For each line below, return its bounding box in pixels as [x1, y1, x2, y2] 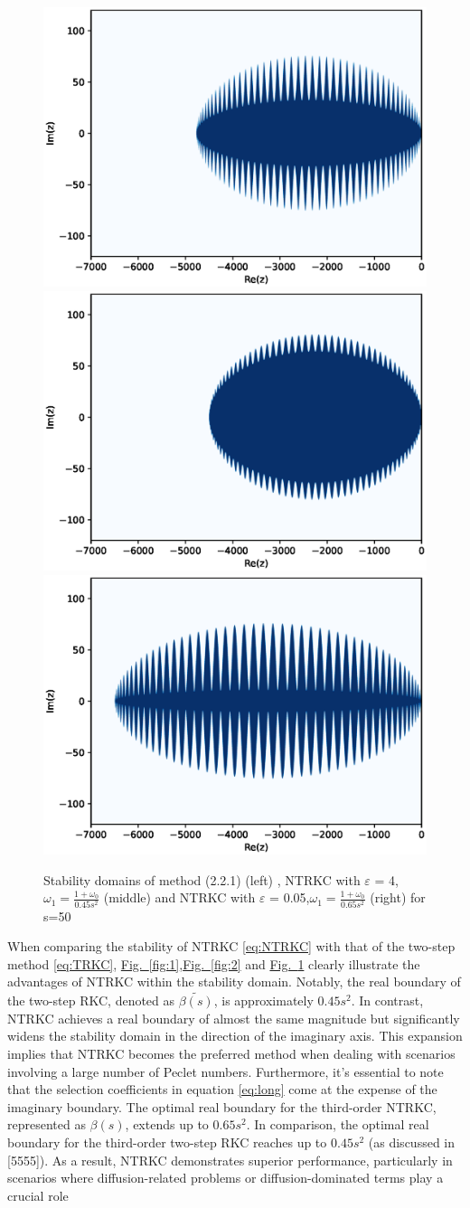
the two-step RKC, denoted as [7, 991, 175, 1010]
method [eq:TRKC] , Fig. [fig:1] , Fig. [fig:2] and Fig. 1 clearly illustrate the [7, 954, 420, 973]
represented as [7, 1115, 86, 1134]
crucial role [7, 1185, 69, 1204]
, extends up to [125, 1115, 209, 1134]
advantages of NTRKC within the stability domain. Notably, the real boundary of [7, 972, 461, 991]
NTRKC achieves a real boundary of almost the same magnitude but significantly [7, 1008, 460, 1027]
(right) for [370, 888, 426, 907]
